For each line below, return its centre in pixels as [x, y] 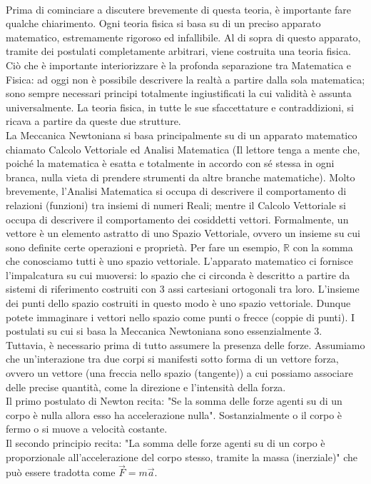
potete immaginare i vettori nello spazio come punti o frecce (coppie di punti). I [181, 317]
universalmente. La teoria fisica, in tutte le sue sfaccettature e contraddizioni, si [180, 107]
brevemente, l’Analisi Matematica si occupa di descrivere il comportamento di [176, 191]
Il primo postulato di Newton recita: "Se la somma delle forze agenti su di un [174, 401]
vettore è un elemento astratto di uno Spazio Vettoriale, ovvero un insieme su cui [183, 233]
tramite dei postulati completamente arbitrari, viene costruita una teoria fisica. [178, 51]
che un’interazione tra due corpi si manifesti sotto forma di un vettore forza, [172, 359]
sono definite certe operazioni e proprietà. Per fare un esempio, [143, 247]
